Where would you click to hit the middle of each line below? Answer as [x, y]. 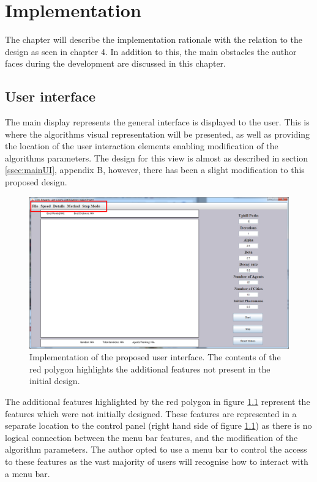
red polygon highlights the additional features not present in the [150, 369]
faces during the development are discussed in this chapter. [115, 63]
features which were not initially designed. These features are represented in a [151, 413]
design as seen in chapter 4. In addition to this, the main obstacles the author [151, 51]
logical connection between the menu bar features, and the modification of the [151, 437]
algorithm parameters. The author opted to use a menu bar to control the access [156, 449]
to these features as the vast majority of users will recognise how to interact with [157, 462]
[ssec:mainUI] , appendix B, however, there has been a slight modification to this [155, 170]
